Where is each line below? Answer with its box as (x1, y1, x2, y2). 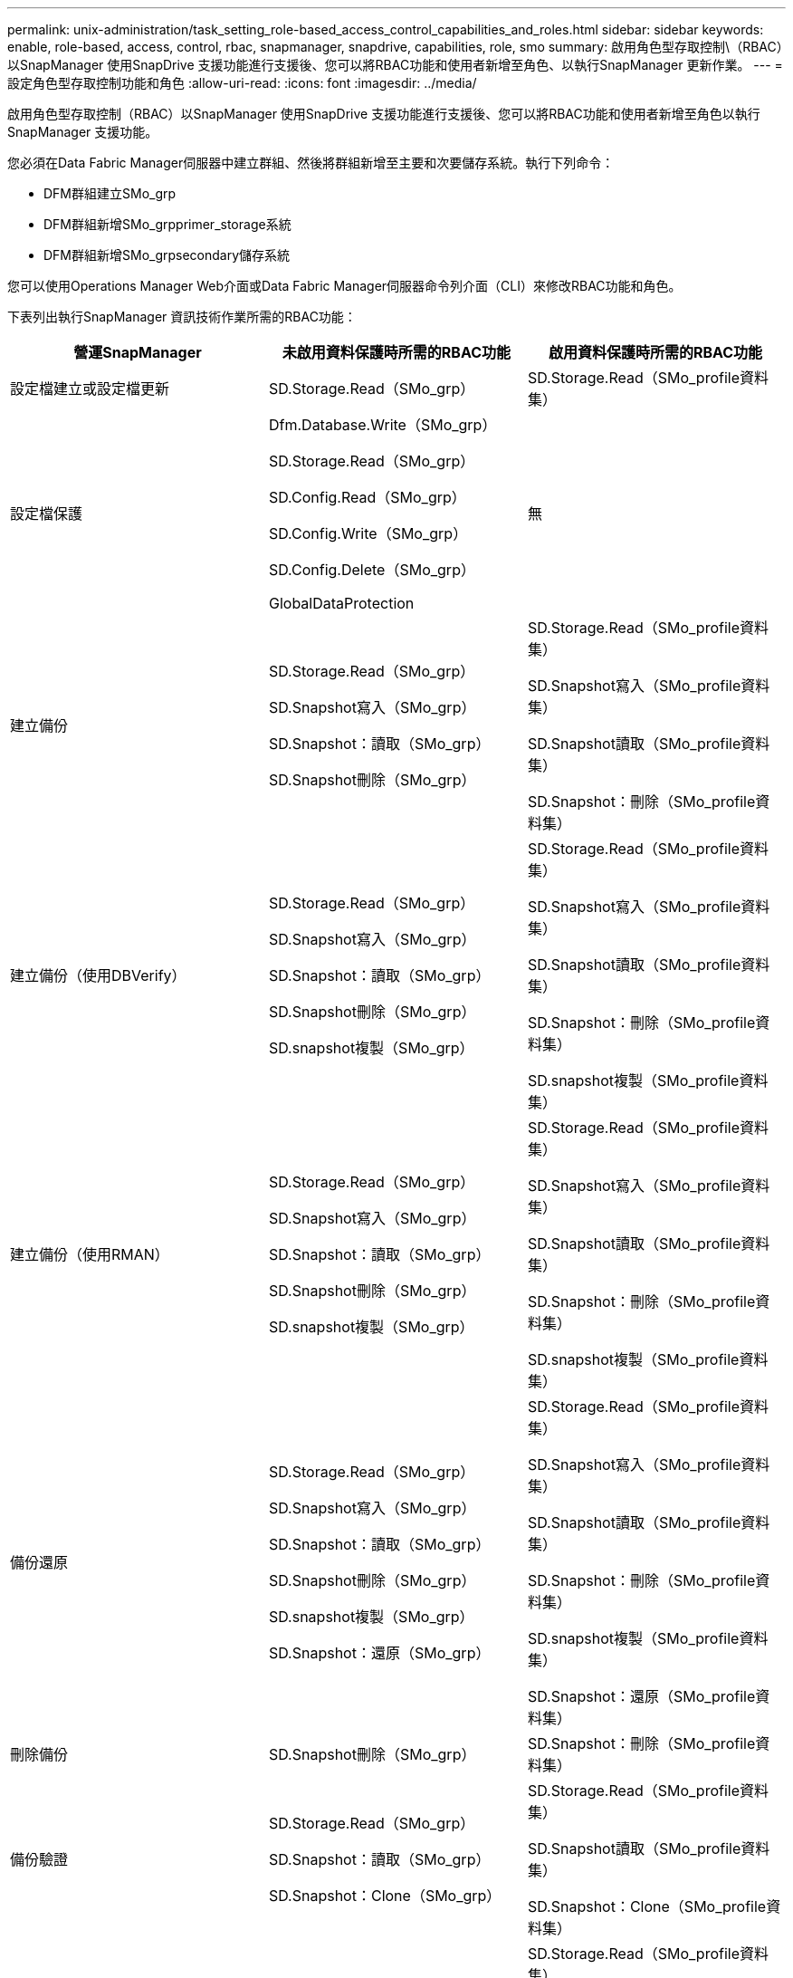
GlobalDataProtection (268, 594, 415, 612)
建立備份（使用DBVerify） (10, 966, 186, 984)
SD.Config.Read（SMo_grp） (268, 488, 466, 506)
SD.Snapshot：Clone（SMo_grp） (268, 1887, 502, 1905)
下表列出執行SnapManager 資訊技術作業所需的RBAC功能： (7, 309, 357, 324)
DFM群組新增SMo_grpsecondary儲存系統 (43, 247, 291, 263)
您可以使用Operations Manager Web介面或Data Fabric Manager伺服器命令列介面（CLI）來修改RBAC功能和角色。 (7, 278, 682, 293)
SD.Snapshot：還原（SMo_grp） (268, 1644, 491, 1662)
